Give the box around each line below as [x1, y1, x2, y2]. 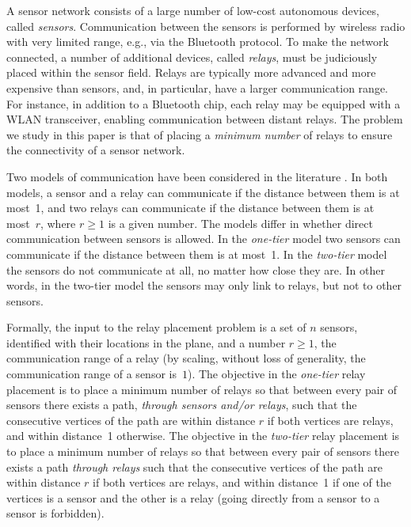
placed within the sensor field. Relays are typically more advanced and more [6, 64, 376, 81]
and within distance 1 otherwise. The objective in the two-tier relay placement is [6, 427, 400, 444]
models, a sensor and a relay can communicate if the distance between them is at [6, 184, 400, 200]
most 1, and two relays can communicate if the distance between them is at [6, 199, 375, 216]
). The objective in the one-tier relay [187, 366, 366, 382]
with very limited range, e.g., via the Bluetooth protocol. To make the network [6, 33, 389, 50]
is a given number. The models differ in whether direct [108, 214, 373, 231]
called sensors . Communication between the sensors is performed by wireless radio [6, 17, 405, 34]
